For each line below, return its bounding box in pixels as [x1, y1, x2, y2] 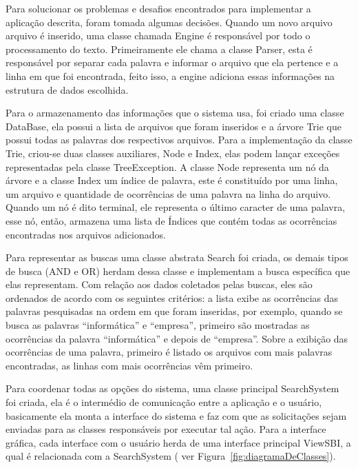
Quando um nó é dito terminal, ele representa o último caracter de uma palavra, [6, 200, 346, 214]
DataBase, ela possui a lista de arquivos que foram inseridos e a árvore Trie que [6, 119, 342, 133]
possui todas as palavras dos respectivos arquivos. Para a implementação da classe [6, 132, 352, 147]
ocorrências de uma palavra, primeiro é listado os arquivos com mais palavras [6, 345, 333, 359]
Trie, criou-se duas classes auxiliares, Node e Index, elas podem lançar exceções [6, 145, 340, 160]
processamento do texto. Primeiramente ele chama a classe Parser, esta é [6, 41, 313, 56]
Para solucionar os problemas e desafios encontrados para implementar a [6, 1, 311, 15]
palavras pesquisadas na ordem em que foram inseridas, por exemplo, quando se [6, 304, 343, 318]
